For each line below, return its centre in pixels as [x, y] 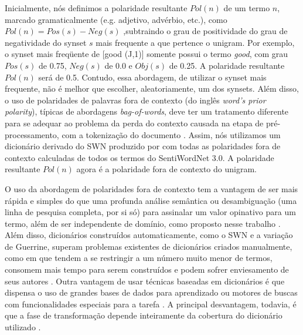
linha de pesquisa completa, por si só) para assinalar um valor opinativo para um [150, 212]
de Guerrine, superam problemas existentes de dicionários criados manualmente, [149, 246]
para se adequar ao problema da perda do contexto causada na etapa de [134, 123]
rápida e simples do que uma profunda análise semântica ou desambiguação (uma [151, 200]
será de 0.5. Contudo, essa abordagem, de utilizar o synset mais [152, 77]
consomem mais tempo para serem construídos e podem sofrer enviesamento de [147, 269]
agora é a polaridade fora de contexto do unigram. [166, 169]
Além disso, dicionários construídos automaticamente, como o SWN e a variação [149, 235]
